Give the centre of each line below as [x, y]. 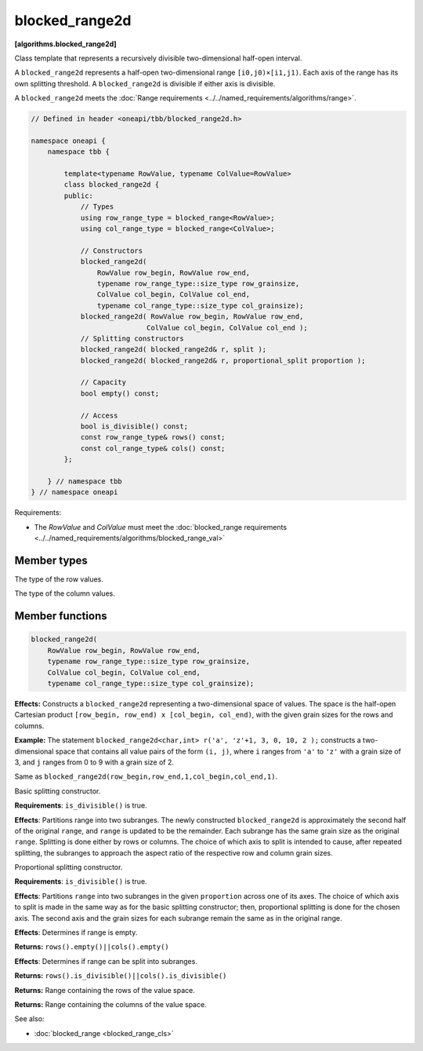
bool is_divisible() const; [134, 427]
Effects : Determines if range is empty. [76, 932]
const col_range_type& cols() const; [153, 448]
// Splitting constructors [132, 338]
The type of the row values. [59, 579]
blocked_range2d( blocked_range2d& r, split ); [174, 350]
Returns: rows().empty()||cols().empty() [92, 947]
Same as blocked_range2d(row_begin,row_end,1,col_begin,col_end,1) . [146, 776]
